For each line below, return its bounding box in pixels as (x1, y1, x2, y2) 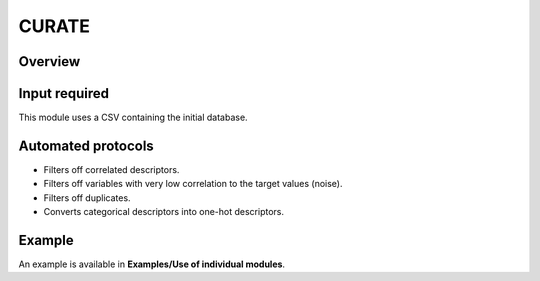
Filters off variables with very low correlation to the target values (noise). (43, 178, 343, 190)
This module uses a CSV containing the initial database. (18, 111, 249, 124)
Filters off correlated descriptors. (43, 163, 180, 175)
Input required (18, 85, 110, 102)
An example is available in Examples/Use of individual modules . (18, 258, 285, 270)
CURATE (18, 15, 90, 37)
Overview (18, 53, 81, 70)
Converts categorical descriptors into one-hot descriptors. (43, 206, 285, 218)
